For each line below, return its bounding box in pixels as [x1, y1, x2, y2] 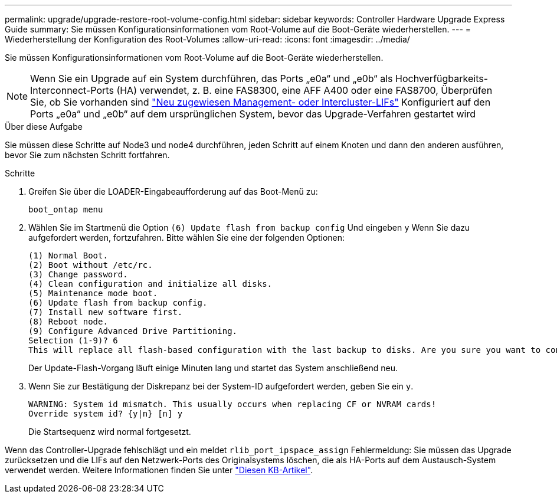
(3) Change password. [28, 270, 128, 279]
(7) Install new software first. [28, 307, 183, 317]
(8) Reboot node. [28, 317, 108, 326]
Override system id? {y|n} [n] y [28, 409, 183, 418]
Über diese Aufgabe [5, 122, 83, 132]
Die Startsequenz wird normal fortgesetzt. [28, 427, 191, 437]
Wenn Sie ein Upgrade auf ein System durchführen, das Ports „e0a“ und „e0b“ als [30, 73, 393, 84]
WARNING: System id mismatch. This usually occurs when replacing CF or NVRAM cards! [28, 399, 437, 409]
